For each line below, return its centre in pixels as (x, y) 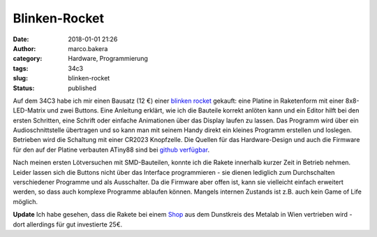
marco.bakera (88, 48)
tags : (21, 68)
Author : (24, 48)
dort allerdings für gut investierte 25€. (67, 224)
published (82, 88)
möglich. (25, 201)
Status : (24, 88)
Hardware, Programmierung (108, 59)
